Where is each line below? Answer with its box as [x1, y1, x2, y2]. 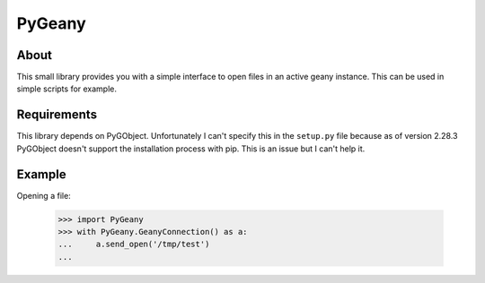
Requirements [16, 107, 98, 123]
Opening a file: [16, 190, 71, 201]
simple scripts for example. [16, 83, 117, 94]
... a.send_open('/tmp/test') [57, 239, 210, 250]
